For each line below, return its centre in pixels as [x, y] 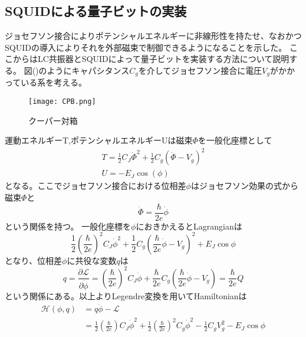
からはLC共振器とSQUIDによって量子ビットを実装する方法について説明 [151, 59]
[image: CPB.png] [62, 102]
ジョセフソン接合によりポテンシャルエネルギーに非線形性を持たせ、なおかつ [153, 36]
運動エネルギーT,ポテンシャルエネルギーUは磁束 [99, 140]
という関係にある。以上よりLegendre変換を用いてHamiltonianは [126, 295]
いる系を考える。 [54, 82]
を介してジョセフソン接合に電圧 [200, 70]
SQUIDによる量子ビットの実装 [96, 11]
